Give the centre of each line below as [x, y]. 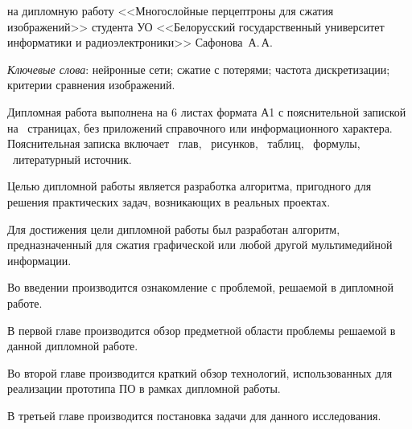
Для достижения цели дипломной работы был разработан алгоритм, [174, 229]
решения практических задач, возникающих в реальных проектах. [169, 201]
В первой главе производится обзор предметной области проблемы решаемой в [202, 330]
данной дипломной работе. [73, 346]
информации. [39, 260]
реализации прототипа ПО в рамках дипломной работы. [144, 388]
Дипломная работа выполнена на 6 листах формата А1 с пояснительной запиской [207, 111]
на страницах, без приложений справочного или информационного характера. [200, 127]
